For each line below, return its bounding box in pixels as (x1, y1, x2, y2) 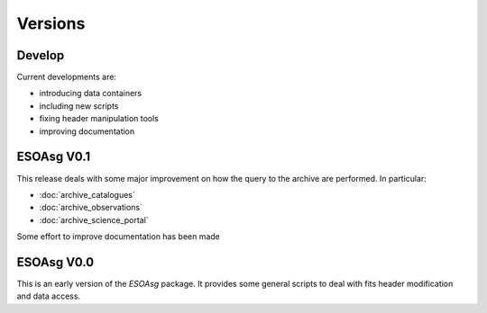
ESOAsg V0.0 (16, 255, 95, 270)
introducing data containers (39, 88, 142, 99)
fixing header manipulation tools (39, 113, 160, 124)
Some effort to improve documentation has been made (16, 231, 221, 242)
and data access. (16, 291, 81, 301)
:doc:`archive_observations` (39, 202, 143, 213)
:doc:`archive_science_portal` (39, 214, 149, 225)
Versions (16, 13, 86, 33)
